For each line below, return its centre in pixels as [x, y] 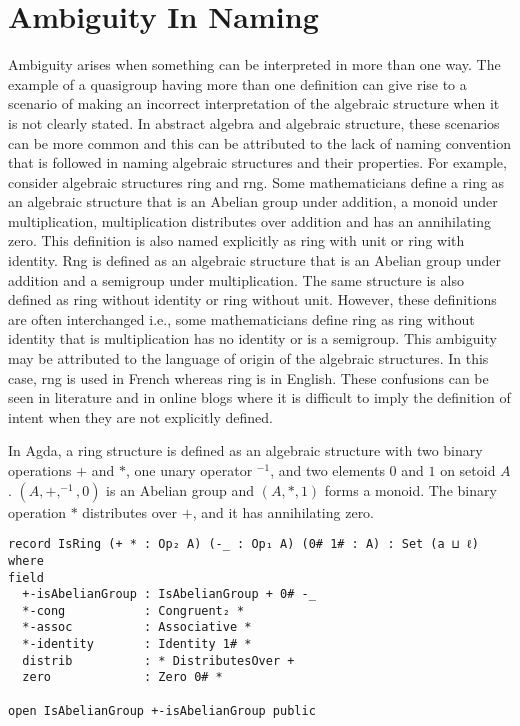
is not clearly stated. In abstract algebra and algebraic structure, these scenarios [254, 122]
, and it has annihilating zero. [283, 511]
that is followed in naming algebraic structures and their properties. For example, [257, 162]
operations [40, 470]
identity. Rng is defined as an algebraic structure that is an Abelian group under [255, 260]
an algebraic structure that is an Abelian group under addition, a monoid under [253, 201]
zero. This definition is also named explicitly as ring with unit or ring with [236, 240]
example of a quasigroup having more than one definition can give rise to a [237, 83]
